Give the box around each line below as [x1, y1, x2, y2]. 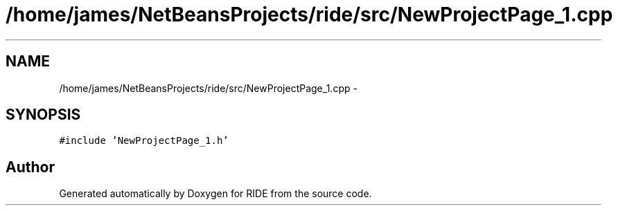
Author [6, 158, 55, 176]
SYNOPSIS [6, 106, 81, 124]
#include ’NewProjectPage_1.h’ [59, 135, 229, 147]
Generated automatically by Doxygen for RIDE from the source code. [59, 187, 372, 200]
